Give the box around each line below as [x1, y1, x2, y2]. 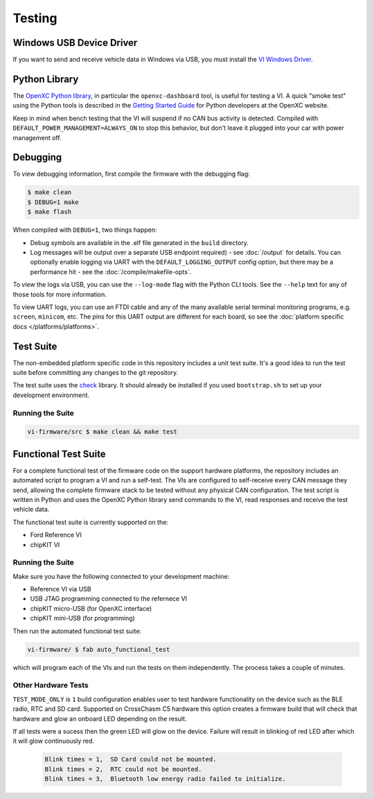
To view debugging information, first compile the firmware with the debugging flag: [12, 170, 251, 178]
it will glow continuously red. [12, 737, 95, 746]
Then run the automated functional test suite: [12, 627, 142, 635]
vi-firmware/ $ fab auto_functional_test [27, 646, 170, 653]
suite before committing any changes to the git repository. [12, 369, 179, 376]
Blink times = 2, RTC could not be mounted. [44, 765, 202, 773]
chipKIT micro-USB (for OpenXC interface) [30, 604, 152, 612]
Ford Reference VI [30, 531, 82, 539]
